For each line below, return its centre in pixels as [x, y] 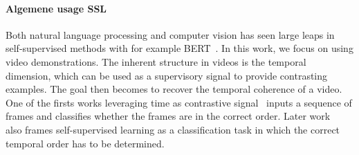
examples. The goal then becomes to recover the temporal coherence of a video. [174, 89]
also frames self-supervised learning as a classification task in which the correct [173, 129]
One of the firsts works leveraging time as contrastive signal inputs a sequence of [179, 102]
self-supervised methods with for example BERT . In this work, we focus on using [179, 48]
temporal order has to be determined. [85, 143]
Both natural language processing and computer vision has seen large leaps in [170, 34]
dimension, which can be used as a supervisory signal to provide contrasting [167, 75]
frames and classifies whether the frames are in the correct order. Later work [168, 116]
